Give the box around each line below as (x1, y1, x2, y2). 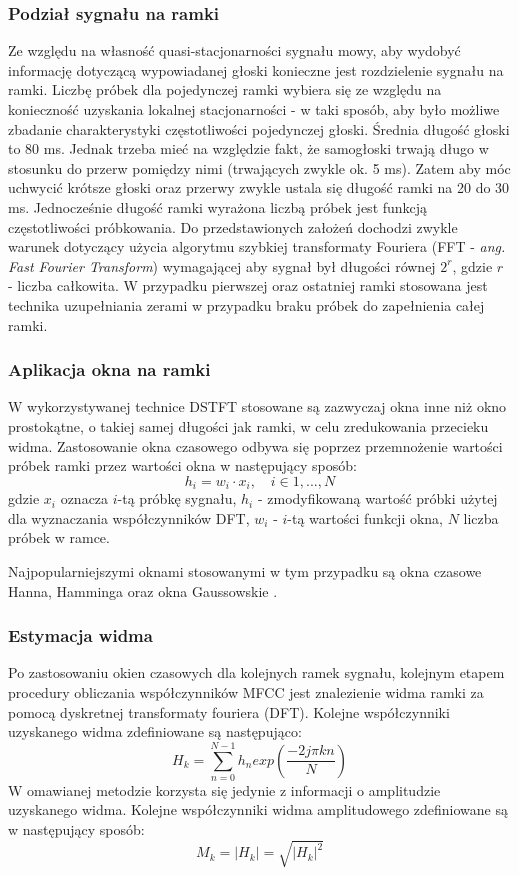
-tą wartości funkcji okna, (287, 507, 444, 528)
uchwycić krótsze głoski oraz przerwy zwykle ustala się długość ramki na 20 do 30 (8, 177, 510, 198)
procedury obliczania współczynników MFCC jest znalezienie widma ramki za (8, 681, 484, 702)
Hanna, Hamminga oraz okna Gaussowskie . (8, 580, 278, 601)
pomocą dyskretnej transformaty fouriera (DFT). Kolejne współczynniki (8, 701, 450, 722)
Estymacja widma (8, 623, 153, 648)
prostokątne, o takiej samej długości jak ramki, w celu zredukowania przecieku (8, 415, 489, 436)
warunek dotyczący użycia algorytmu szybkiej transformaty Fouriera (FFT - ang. (8, 236, 506, 257)
